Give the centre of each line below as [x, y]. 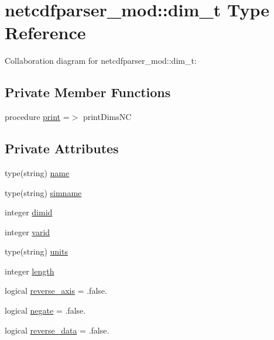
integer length [30, 271]
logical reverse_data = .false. [57, 330]
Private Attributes [62, 148]
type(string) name [37, 172]
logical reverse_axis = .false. [56, 291]
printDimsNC [107, 117]
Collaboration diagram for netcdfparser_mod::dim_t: [101, 61]
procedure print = [37, 117]
